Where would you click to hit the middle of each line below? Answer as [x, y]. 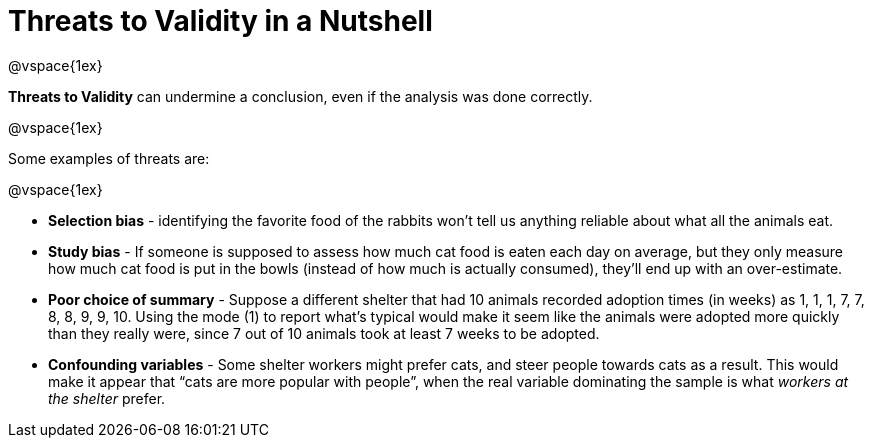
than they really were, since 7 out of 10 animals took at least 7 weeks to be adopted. [324, 333]
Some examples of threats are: [109, 158]
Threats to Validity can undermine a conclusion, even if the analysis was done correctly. [300, 96]
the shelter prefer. [107, 398]
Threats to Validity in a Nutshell [220, 21]
